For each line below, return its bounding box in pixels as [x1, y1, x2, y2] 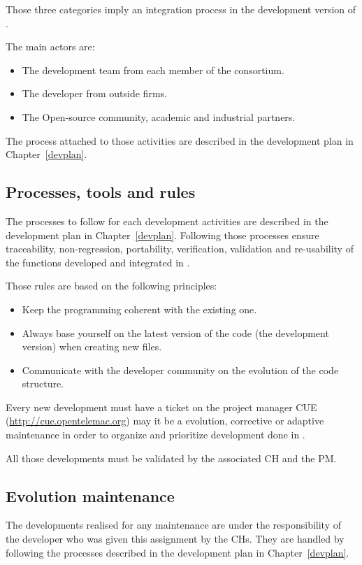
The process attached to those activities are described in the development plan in [6, 133, 354, 148]
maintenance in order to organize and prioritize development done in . [6, 427, 305, 442]
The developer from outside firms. [22, 86, 167, 101]
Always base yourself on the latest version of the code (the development [22, 325, 329, 340]
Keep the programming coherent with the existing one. [22, 301, 257, 316]
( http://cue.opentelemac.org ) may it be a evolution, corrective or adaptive [6, 413, 324, 428]
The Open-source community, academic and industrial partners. [22, 109, 296, 124]
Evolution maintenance [6, 485, 175, 506]
